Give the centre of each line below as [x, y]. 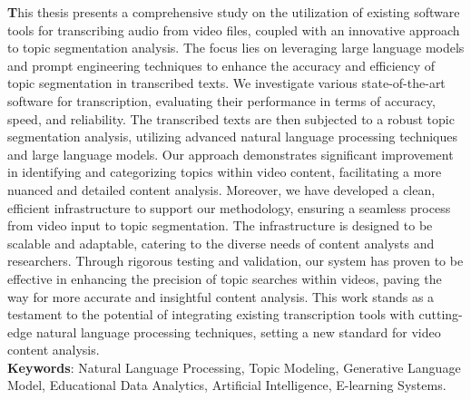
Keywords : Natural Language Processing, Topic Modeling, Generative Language [234, 367]
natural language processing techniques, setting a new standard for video [238, 332]
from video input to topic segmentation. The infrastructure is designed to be [220, 225]
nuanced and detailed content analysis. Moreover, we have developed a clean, [221, 189]
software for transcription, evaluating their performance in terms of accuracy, [221, 100]
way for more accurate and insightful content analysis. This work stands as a [221, 296]
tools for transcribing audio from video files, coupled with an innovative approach [234, 29]
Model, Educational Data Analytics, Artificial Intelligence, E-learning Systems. [227, 385]
